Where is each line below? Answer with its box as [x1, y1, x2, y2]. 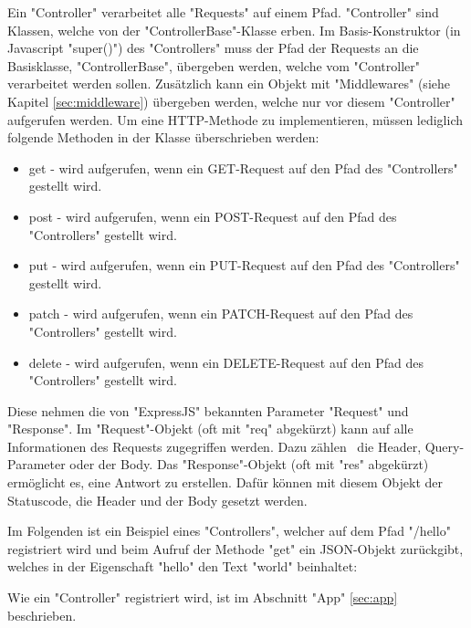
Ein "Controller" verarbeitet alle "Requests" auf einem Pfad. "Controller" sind [7, 3, 439, 21]
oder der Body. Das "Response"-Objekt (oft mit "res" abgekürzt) [69, 455, 429, 474]
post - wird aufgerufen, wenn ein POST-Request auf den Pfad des [28, 206, 397, 225]
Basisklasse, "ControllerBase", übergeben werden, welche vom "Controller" [7, 56, 421, 75]
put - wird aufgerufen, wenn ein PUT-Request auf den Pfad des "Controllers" [28, 256, 460, 275]
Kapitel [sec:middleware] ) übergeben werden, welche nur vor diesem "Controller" [7, 91, 455, 110]
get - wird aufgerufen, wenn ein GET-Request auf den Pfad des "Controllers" [28, 158, 458, 177]
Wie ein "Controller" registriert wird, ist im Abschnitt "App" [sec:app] [7, 588, 398, 607]
